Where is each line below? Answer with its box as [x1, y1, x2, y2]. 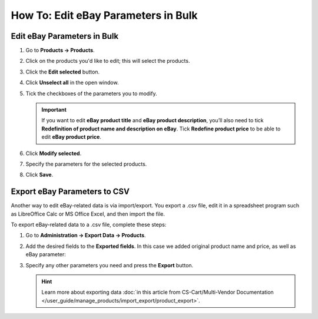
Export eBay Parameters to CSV [11, 187, 130, 197]
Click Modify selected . [25, 150, 82, 157]
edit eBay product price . [41, 133, 101, 140]
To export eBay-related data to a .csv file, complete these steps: [11, 221, 167, 229]
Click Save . [25, 171, 54, 179]
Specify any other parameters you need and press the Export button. [25, 261, 194, 268]
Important [41, 106, 67, 113]
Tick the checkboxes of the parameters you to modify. [25, 90, 157, 97]
